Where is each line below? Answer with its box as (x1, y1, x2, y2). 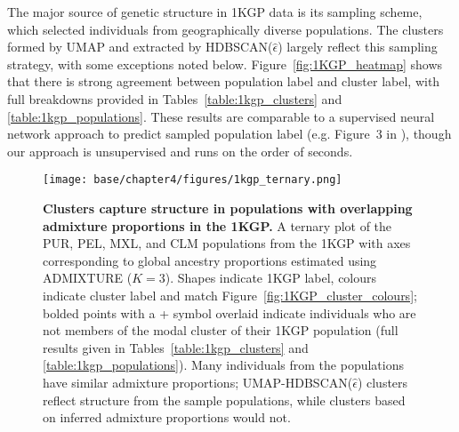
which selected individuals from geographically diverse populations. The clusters (7, 20, 444, 38)
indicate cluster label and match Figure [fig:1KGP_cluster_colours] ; (43, 285, 417, 304)
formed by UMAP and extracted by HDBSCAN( (7, 37, 273, 56)
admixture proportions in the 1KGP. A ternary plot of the (43, 216, 392, 235)
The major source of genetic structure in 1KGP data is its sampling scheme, (7, 3, 423, 20)
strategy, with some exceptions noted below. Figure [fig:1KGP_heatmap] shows (7, 54, 443, 73)
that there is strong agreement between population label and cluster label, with (7, 72, 440, 91)
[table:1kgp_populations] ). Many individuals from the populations (43, 356, 405, 374)
